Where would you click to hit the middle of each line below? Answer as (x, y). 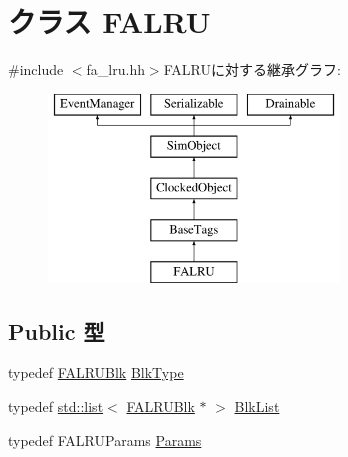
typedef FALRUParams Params (105, 439)
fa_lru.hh (115, 69)
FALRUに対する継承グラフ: (252, 69)
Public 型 (56, 330)
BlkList (257, 406)
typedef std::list (56, 406)
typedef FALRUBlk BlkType (96, 372)
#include (36, 69)
